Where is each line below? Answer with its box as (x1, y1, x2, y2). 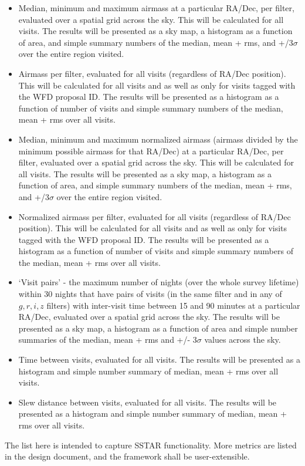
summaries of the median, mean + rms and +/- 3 (18, 333, 197, 346)
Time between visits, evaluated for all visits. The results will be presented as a (18, 353, 300, 366)
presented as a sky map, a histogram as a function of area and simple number (18, 322, 298, 334)
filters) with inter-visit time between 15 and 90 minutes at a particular (46, 299, 300, 311)
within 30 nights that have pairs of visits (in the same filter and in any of (18, 288, 282, 300)
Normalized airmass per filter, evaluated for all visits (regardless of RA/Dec (18, 210, 291, 222)
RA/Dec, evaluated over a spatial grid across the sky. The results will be (18, 310, 280, 323)
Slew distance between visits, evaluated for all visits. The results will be (18, 396, 277, 408)
